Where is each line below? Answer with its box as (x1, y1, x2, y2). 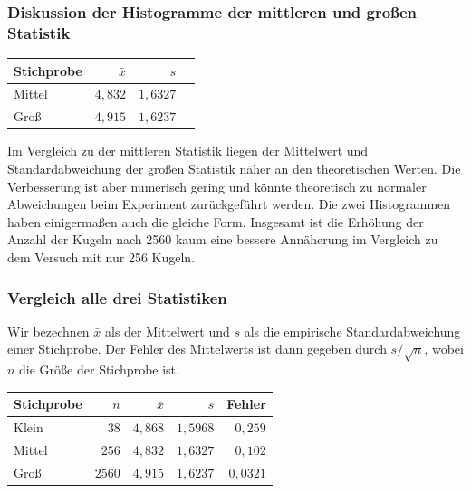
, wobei (424, 339, 464, 358)
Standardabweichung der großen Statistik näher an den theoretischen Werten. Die (7, 159, 461, 178)
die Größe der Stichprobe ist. (19, 360, 179, 379)
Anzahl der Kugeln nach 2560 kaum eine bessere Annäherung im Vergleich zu (7, 230, 438, 249)
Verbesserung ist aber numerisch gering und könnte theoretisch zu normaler (7, 176, 427, 195)
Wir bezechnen (7, 321, 90, 340)
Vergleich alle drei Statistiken (7, 286, 227, 308)
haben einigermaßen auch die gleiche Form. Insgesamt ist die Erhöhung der (7, 212, 424, 231)
